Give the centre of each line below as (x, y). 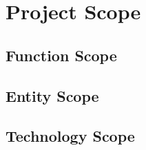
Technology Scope (70, 136)
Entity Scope (52, 95)
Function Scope (61, 55)
